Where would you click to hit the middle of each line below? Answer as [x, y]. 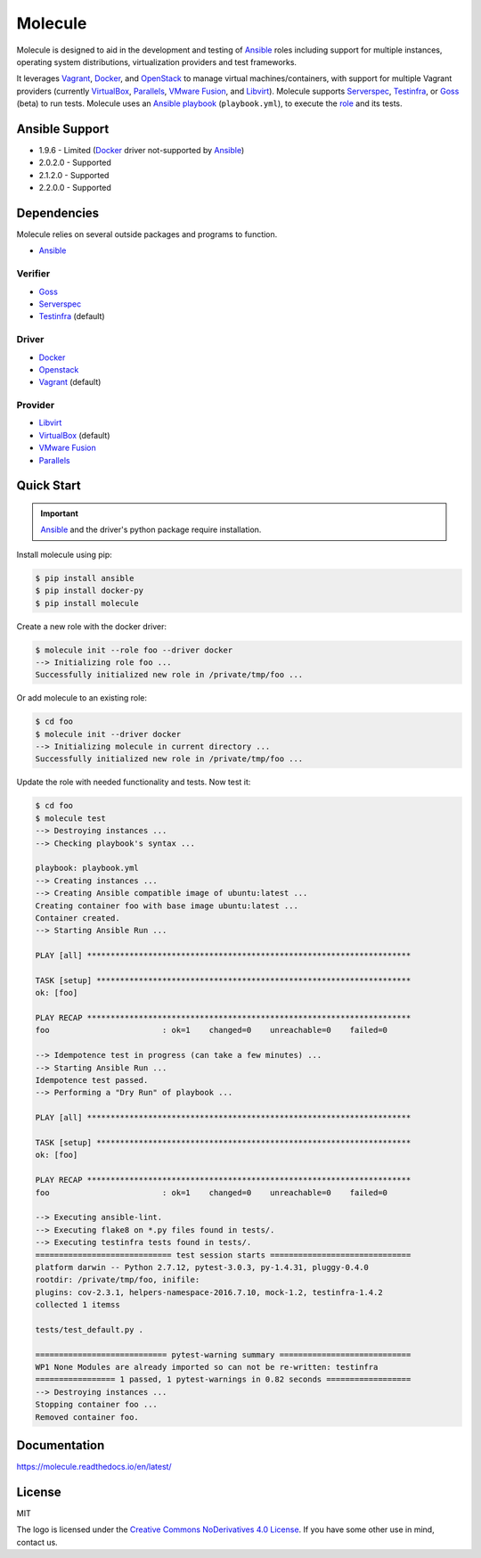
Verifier [33, 274]
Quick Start [49, 486]
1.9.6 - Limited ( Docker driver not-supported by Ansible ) [142, 151]
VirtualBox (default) [74, 435]
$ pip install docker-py [90, 591]
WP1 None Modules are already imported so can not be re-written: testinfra [207, 1367]
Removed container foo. [87, 1417]
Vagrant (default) [70, 382]
